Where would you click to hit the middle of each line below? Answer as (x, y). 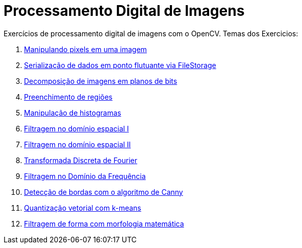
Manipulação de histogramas (73, 112)
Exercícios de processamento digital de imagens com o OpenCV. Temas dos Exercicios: (151, 33)
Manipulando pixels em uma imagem (85, 49)
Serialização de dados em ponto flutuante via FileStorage (120, 65)
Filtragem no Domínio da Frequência (85, 176)
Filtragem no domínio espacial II (78, 144)
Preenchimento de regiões (68, 97)
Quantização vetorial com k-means (83, 208)
